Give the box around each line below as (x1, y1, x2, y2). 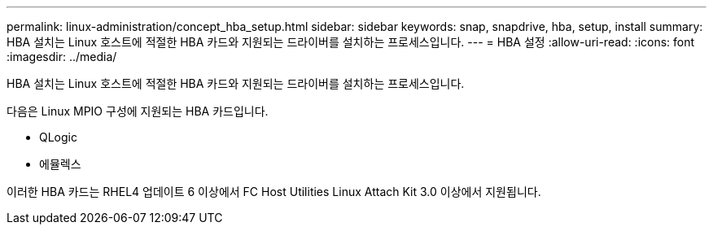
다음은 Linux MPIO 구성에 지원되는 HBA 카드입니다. (7, 104, 269, 118)
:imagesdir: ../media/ (7, 50, 117, 63)
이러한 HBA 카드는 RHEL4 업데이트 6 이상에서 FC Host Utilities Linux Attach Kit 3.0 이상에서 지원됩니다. (7, 185, 541, 198)
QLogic (39, 130, 77, 144)
